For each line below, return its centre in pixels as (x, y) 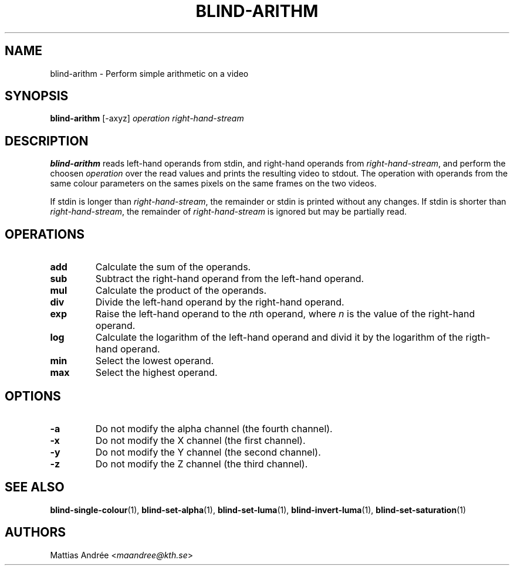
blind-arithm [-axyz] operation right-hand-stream (147, 118)
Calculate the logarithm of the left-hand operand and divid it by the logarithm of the (279, 337)
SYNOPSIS (37, 96)
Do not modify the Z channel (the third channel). (202, 464)
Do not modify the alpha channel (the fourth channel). (214, 428)
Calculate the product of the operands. (181, 291)
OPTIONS (33, 396)
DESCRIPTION (47, 141)
